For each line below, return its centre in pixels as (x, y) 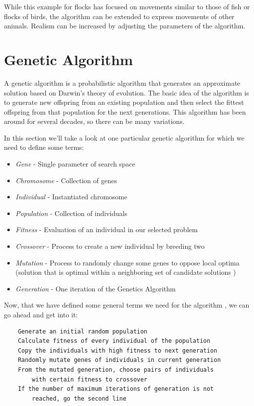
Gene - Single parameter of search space (75, 164)
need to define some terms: (44, 147)
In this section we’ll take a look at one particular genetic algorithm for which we (124, 137)
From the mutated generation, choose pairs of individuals (116, 370)
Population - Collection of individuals (71, 213)
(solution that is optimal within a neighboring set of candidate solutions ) (126, 272)
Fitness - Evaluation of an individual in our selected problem (106, 229)
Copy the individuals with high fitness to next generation (117, 350)
